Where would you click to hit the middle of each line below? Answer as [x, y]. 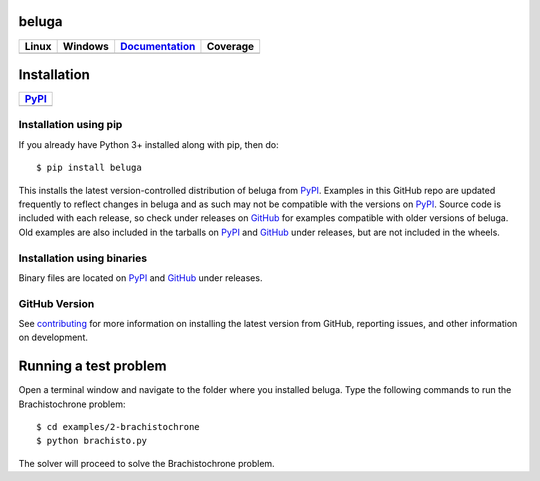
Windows [85, 46]
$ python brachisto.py [92, 441]
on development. [53, 337]
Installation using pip [70, 125]
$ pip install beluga [89, 168]
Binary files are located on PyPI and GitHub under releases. [140, 277]
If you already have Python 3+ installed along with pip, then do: [148, 144]
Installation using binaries [83, 258]
